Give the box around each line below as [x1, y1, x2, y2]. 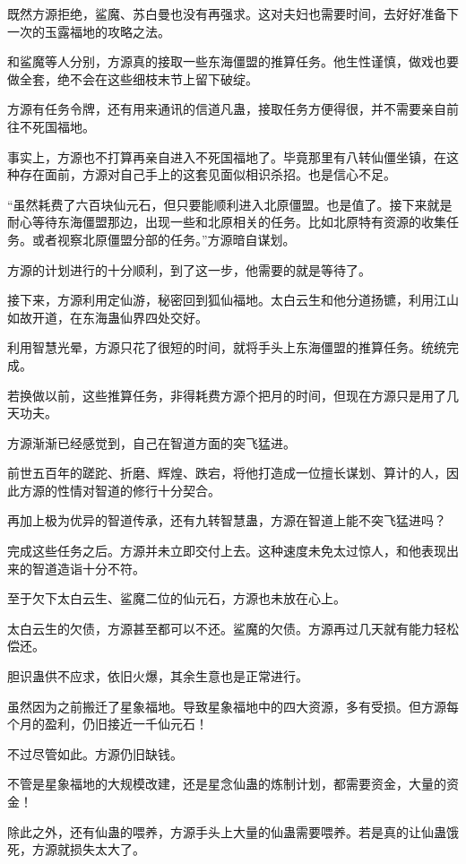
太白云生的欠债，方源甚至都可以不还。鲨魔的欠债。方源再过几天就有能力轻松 [7, 618, 459, 637]
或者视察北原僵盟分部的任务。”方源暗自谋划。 [31, 229, 296, 248]
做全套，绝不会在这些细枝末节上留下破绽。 [7, 69, 258, 88]
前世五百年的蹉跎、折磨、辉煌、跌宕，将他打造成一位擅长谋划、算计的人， [7, 463, 446, 482]
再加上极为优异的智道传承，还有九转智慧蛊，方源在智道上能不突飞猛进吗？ [7, 511, 446, 530]
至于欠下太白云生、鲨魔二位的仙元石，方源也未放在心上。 [7, 589, 346, 608]
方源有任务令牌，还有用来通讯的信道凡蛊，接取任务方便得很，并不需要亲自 [7, 99, 446, 118]
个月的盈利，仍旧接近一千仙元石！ [7, 714, 208, 733]
